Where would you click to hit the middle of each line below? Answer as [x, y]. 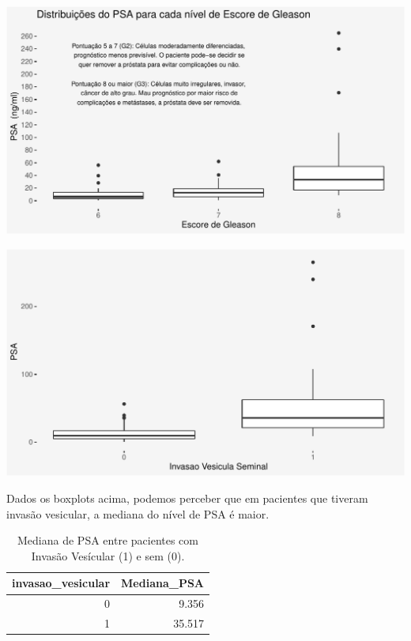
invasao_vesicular [61, 583]
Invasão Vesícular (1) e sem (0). [108, 555]
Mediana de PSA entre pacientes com [108, 540]
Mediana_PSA [163, 583]
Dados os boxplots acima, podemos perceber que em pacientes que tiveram [187, 498]
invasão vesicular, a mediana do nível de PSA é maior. [138, 513]
